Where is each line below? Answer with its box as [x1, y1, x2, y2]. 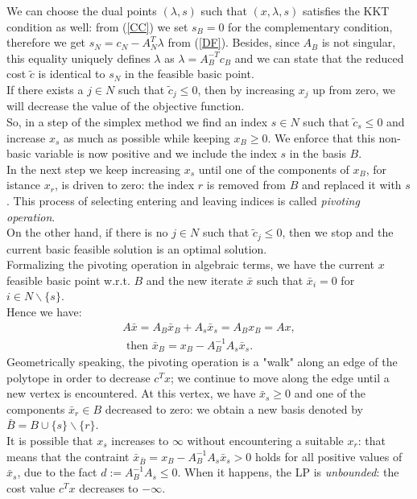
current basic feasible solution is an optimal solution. [6, 240, 267, 257]
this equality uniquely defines [6, 49, 151, 66]
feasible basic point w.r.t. [6, 271, 130, 288]
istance [6, 176, 41, 193]
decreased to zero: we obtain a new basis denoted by [105, 400, 364, 417]
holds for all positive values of [254, 447, 403, 464]
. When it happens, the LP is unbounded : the [177, 464, 399, 480]
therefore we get [6, 34, 86, 51]
